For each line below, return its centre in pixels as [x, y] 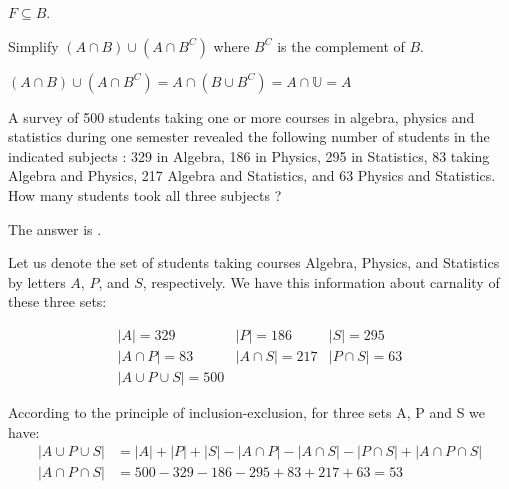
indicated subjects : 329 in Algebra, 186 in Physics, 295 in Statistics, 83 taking [249, 155]
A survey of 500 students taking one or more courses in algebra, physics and [241, 116]
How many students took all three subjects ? [145, 194]
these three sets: [57, 301]
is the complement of [341, 45]
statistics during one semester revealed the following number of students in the [249, 136]
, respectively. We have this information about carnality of [321, 281]
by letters [37, 281]
